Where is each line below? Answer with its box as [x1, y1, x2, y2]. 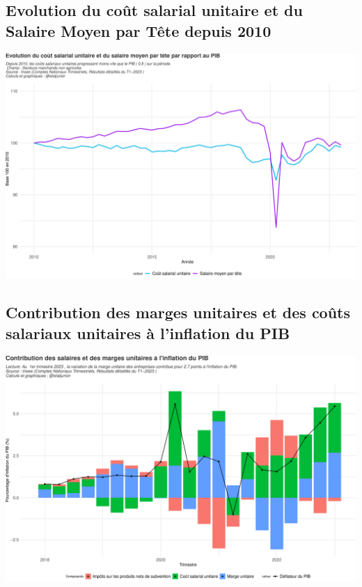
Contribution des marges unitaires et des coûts [6, 302, 351, 323]
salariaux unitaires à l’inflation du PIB [6, 322, 290, 343]
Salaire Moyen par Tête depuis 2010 [6, 19, 271, 41]
